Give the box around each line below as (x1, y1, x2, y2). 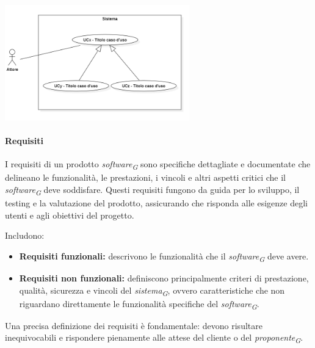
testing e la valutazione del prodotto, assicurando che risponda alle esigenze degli (5, 197, 308, 209)
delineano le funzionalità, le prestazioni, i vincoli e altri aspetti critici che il (5, 171, 286, 184)
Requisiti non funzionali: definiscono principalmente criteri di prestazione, (19, 272, 309, 285)
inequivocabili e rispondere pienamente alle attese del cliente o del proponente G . (5, 331, 303, 346)
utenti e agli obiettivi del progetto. (5, 208, 134, 221)
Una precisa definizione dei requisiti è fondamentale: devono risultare (5, 319, 262, 332)
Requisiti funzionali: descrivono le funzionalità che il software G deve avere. (19, 249, 309, 264)
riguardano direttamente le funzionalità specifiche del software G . (19, 297, 259, 311)
